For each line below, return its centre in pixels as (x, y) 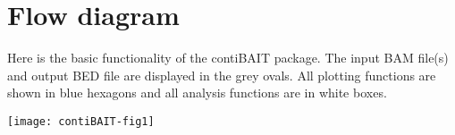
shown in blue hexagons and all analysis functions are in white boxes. (197, 93)
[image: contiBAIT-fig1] (81, 121)
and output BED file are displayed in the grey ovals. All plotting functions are (222, 75)
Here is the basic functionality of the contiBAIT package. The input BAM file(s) (228, 58)
